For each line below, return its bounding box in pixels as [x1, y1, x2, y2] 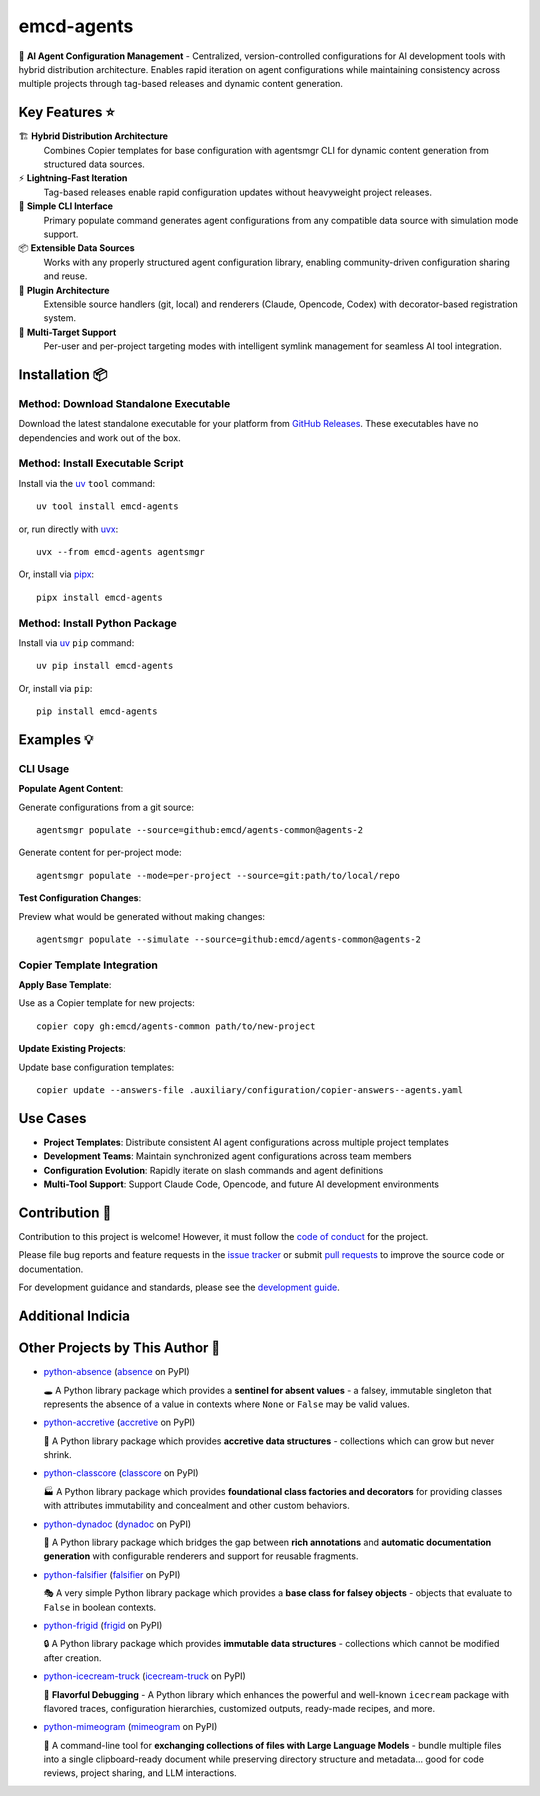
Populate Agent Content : [18, 783, 124, 795]
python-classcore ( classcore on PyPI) [43, 1467, 199, 1479]
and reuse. [43, 270, 88, 282]
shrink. [43, 1449, 72, 1461]
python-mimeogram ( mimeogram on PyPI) [43, 1721, 218, 1733]
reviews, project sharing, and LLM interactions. [43, 1767, 237, 1779]
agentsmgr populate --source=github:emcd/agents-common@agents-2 [36, 824, 364, 835]
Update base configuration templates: [18, 1061, 175, 1073]
